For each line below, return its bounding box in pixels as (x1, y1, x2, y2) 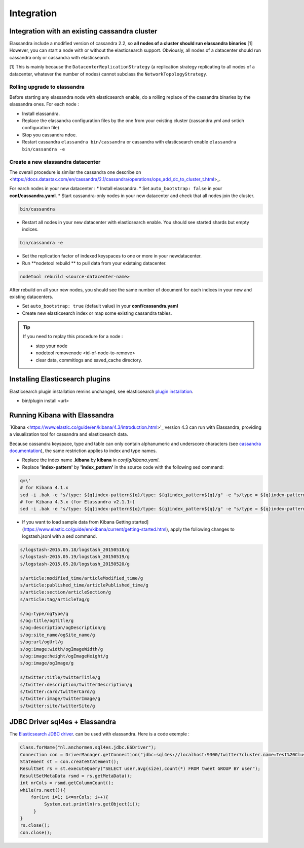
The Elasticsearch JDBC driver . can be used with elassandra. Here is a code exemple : (9, 731, 190, 737)
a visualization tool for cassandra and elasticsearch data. (9, 431, 129, 437)
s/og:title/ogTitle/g (20, 617, 74, 623)
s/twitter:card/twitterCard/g (20, 688, 95, 694)
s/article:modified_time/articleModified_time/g (20, 575, 143, 581)
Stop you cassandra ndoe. (22, 132, 77, 138)
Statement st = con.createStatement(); (20, 758, 119, 764)
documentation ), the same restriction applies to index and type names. (9, 448, 157, 454)
